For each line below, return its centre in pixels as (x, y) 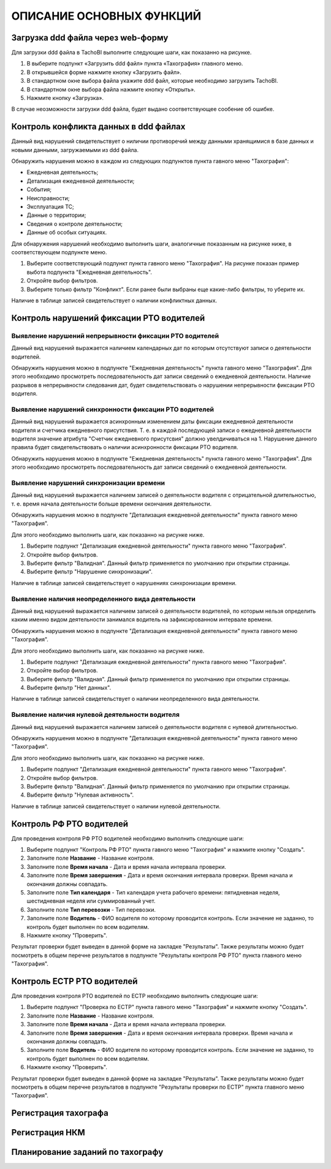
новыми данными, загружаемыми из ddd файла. (75, 149)
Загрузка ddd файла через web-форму (90, 38)
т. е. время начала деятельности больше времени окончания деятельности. (111, 504)
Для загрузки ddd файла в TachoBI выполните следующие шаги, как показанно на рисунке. (131, 53)
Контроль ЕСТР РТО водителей (74, 981)
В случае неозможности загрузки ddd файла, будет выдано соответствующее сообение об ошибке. (143, 109)
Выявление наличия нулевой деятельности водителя (96, 715)
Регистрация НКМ (48, 1133)
